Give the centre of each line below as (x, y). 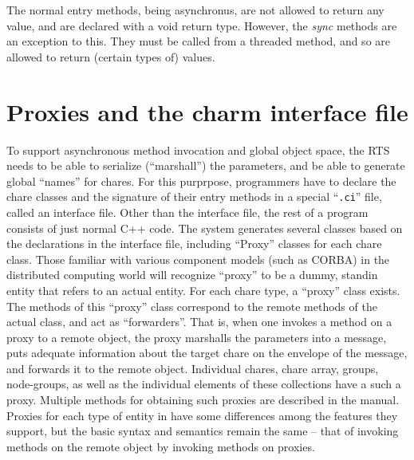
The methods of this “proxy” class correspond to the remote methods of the (192, 306)
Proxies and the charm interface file (207, 111)
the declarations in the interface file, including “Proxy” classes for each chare (194, 244)
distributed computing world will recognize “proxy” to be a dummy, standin (192, 275)
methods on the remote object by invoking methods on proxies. (161, 446)
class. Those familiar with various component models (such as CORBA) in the (198, 259)
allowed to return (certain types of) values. (111, 56)
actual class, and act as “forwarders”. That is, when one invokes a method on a (199, 322)
